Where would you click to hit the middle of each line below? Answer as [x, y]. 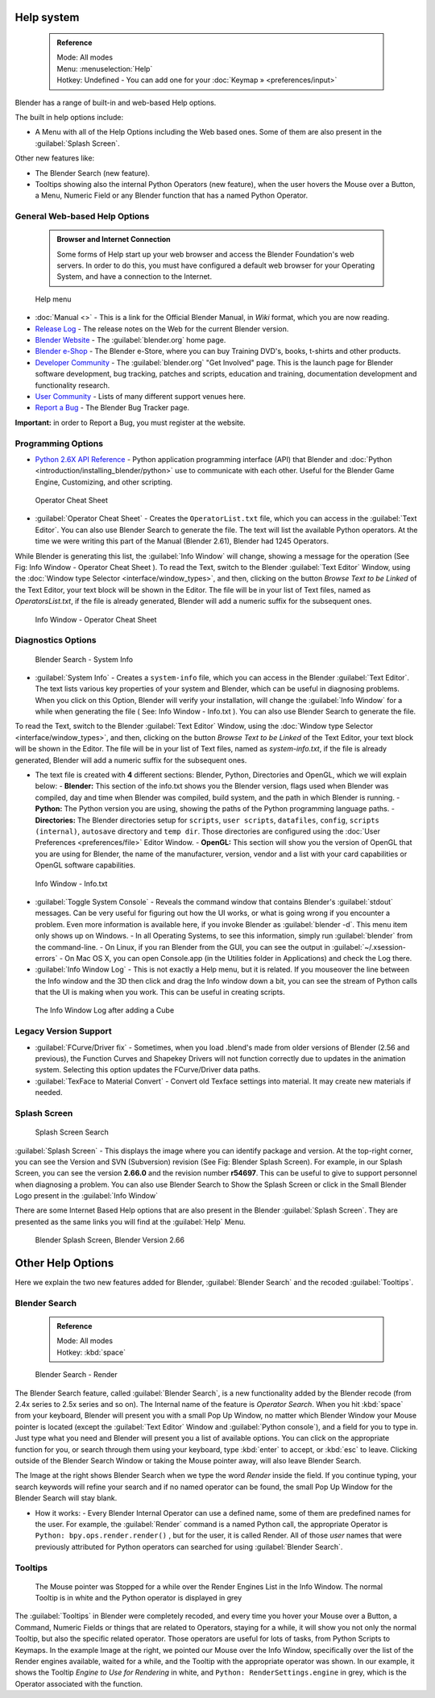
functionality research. [72, 385]
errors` [46, 958]
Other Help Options [64, 1263]
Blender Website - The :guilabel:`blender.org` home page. [130, 340]
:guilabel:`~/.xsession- [369, 947]
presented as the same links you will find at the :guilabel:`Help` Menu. [130, 1221]
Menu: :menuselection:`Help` [105, 69]
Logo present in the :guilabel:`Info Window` [87, 1196]
